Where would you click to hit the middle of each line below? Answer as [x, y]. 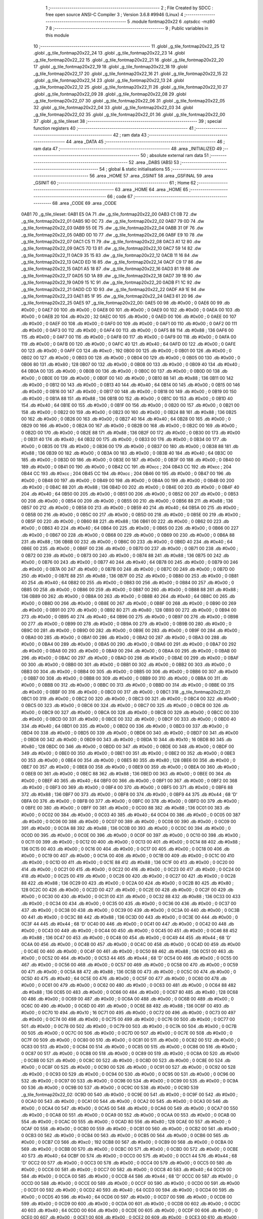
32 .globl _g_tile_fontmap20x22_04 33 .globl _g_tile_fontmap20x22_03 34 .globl [113, 108]
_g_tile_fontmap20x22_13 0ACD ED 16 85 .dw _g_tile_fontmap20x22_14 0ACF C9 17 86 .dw [112, 262]
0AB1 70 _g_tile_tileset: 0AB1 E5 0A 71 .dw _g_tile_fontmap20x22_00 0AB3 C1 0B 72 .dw [109, 214]
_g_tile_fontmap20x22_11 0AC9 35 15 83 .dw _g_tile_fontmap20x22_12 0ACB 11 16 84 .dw [110, 255]
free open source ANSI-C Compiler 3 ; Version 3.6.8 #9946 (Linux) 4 [114, 15]
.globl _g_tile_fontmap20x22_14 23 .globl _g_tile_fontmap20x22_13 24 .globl [109, 80]
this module [57, 35]
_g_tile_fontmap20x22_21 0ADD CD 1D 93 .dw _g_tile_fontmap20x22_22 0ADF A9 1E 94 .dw [113, 289]
